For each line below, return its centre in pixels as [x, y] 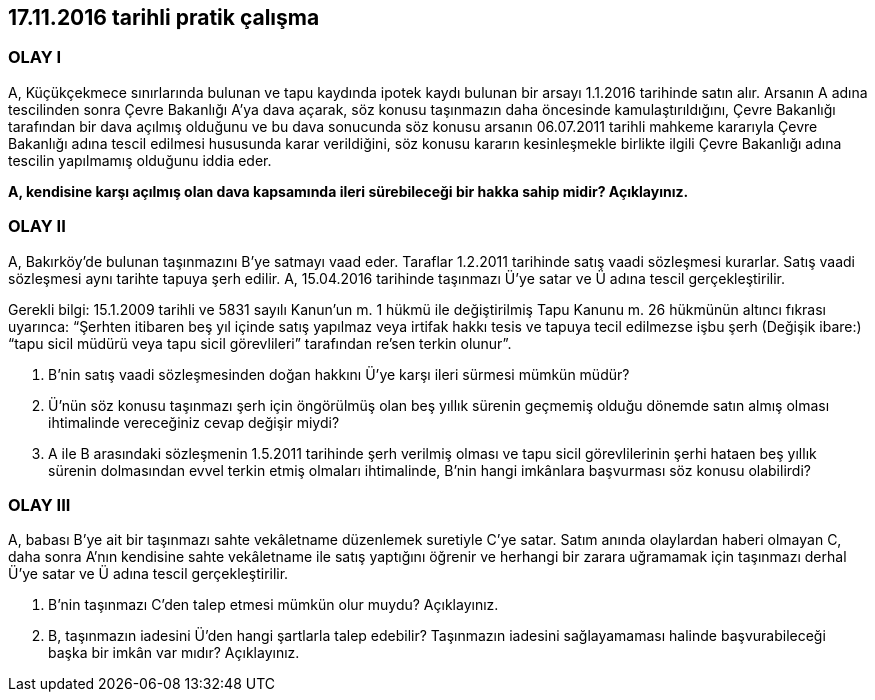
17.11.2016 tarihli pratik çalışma [164, 17]
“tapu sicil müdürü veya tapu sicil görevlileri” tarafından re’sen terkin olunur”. [260, 343]
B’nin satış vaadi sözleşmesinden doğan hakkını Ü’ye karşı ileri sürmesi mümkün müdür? [339, 374]
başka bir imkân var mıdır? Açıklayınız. [174, 653]
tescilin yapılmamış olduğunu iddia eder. [140, 160]
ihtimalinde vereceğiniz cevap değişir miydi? [194, 422]
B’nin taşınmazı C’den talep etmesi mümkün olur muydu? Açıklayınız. [273, 605]
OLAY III [39, 504]
